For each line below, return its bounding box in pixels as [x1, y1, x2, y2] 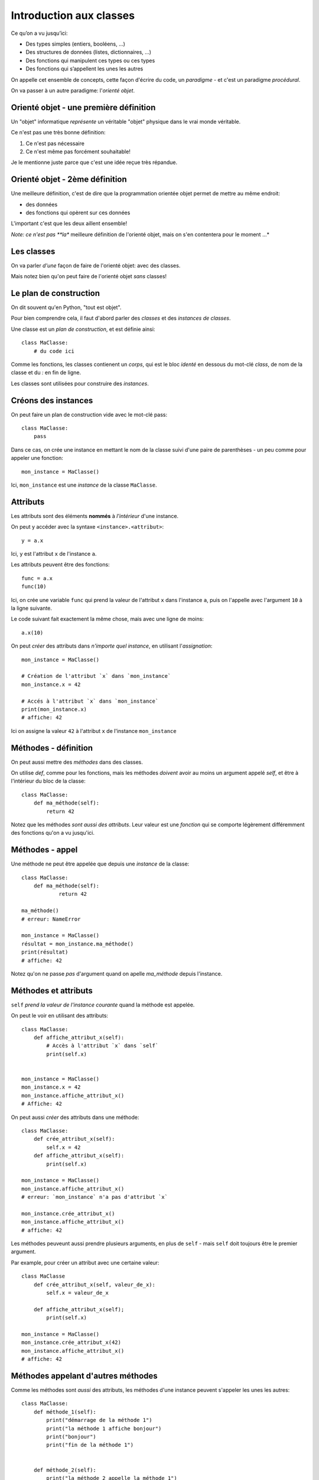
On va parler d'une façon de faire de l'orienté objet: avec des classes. [11, 262, 181, 269]
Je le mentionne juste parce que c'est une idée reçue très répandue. [11, 159, 178, 166]
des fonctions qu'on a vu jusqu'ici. [11, 829, 95, 836]
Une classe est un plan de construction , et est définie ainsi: [11, 326, 155, 333]
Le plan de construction [11, 288, 100, 298]
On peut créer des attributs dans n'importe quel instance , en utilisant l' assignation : [11, 642, 213, 649]
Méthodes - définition [11, 743, 93, 753]
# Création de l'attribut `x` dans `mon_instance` [21, 673, 171, 680]
